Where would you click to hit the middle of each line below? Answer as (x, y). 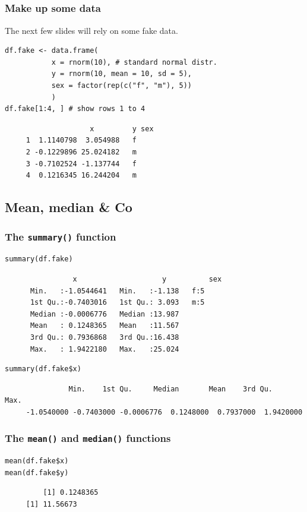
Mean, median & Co (69, 207)
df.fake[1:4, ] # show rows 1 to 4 (75, 109)
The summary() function (61, 236)
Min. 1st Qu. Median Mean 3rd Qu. (171, 389)
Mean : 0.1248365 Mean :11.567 (105, 326)
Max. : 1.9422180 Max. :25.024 (105, 349)
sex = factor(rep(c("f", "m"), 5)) (121, 86)
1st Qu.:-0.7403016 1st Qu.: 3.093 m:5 (117, 303)
